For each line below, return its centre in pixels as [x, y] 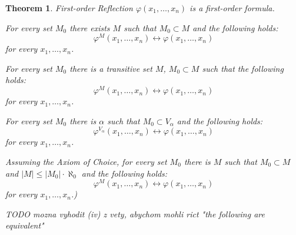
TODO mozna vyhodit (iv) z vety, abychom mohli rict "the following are [135, 214]
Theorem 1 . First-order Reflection [69, 8]
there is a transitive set [111, 68]
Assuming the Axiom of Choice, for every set [86, 161]
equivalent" [25, 225]
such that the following [243, 68]
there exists [90, 27]
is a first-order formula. [232, 8]
